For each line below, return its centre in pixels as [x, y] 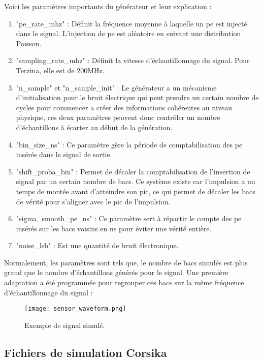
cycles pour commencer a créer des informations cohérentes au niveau [124, 107]
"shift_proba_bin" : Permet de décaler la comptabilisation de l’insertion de [133, 171]
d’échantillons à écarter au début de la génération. [94, 127]
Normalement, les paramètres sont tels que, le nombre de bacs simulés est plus [126, 262]
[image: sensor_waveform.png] [75, 309]
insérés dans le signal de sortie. [64, 154]
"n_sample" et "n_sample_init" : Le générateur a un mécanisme [116, 87]
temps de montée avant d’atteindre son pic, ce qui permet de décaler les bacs [136, 191]
